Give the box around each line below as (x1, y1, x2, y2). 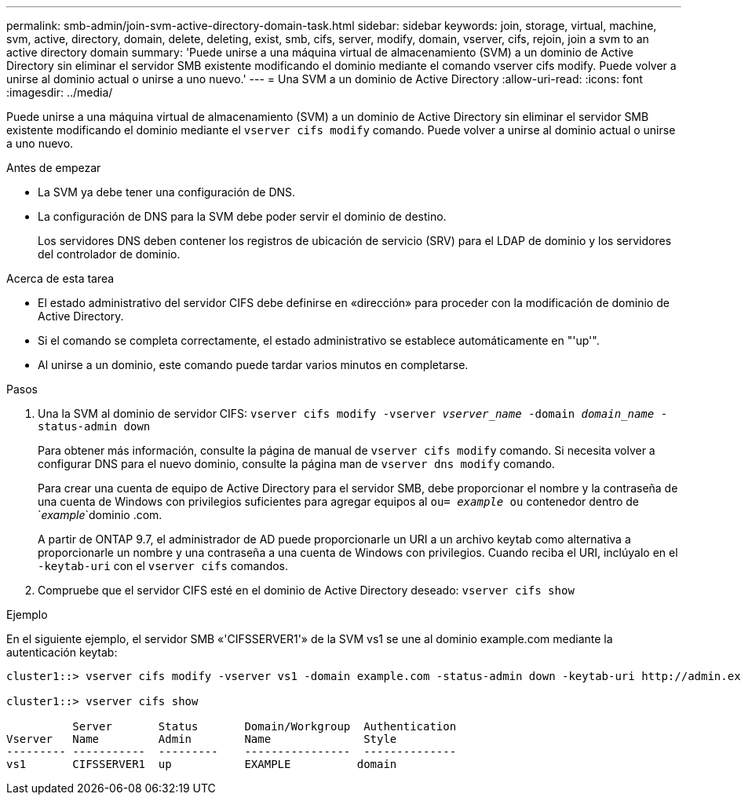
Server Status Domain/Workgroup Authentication (72, 720, 457, 733)
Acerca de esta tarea (6, 272, 115, 285)
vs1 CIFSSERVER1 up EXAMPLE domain (6, 758, 397, 770)
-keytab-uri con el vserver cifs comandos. (38, 559, 289, 572)
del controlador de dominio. (38, 247, 181, 261)
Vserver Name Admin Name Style (6, 733, 397, 745)
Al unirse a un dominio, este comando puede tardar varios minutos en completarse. (38, 358, 469, 371)
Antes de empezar (6, 161, 101, 174)
